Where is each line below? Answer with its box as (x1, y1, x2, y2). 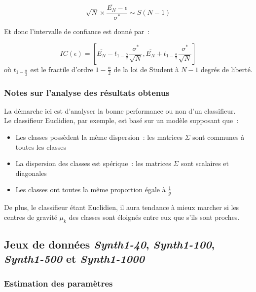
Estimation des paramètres (4, 277, 113, 289)
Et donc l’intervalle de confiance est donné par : (4, 26, 150, 37)
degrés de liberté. (201, 64, 253, 74)
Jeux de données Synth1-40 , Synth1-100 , (4, 236, 215, 251)
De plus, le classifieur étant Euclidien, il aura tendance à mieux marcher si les (4, 202, 239, 212)
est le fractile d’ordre (30, 64, 93, 74)
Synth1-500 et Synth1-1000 (4, 251, 145, 266)
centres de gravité (4, 211, 57, 222)
